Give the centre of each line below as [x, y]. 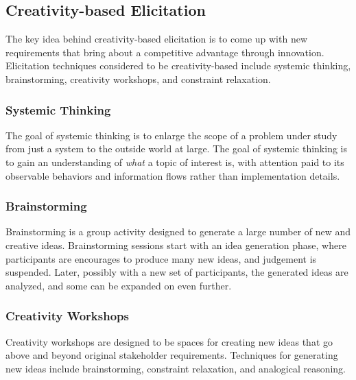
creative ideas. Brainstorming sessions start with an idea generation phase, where [176, 245]
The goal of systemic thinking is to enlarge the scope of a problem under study [171, 135]
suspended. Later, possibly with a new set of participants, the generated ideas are [177, 272]
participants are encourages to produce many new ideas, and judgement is [161, 258]
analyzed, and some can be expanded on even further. [119, 285]
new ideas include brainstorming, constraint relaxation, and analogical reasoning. [176, 368]
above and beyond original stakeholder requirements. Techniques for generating [172, 355]
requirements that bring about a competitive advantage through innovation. [165, 52]
